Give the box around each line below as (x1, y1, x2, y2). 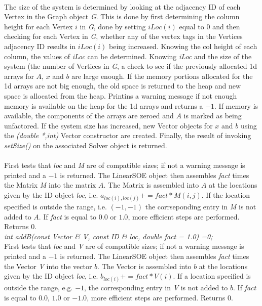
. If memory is (214, 100, 258, 111)
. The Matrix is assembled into (103, 180, 199, 190)
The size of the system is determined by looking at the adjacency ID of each (4, 1, 241, 12)
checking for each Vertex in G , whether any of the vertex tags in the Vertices (4, 31, 243, 41)
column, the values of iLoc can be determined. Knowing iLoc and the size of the (4, 51, 252, 61)
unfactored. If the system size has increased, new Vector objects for (4, 120, 213, 130)
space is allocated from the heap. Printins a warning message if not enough (4, 90, 237, 101)
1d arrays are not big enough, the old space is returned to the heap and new (4, 80, 241, 91)
